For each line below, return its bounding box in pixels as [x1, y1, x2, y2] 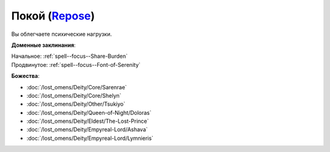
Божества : [11, 72, 40, 80]
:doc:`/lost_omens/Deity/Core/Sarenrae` [26, 83, 127, 91]
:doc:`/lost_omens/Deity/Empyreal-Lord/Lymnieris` [26, 134, 154, 142]
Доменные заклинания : [11, 41, 76, 49]
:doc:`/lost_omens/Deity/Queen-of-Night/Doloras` [26, 109, 152, 116]
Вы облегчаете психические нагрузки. [11, 30, 112, 38]
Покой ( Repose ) [11, 9, 95, 22]
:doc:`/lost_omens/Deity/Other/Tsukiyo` [26, 100, 125, 108]
